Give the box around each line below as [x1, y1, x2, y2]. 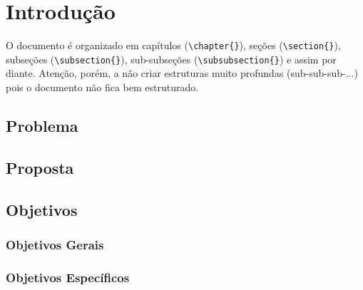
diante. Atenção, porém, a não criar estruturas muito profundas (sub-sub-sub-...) [6, 66, 358, 81]
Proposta [6, 156, 74, 178]
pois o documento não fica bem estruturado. [6, 80, 199, 95]
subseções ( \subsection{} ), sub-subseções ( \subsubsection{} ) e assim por [6, 51, 337, 66]
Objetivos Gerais [6, 235, 104, 253]
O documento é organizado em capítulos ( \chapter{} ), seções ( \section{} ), [6, 38, 341, 53]
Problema [6, 115, 78, 137]
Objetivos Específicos [6, 268, 130, 286]
